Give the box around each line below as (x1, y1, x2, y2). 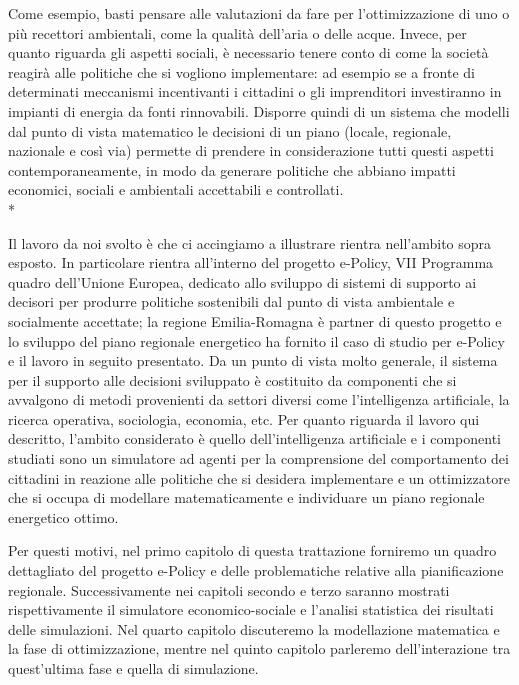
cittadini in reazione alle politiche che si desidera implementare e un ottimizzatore (8, 467, 510, 488)
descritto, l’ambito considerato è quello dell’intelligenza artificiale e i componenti (8, 428, 501, 449)
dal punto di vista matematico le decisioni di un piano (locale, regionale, (8, 120, 452, 141)
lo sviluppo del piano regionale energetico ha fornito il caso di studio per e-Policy (8, 330, 505, 351)
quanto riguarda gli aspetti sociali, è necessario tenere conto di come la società (8, 42, 489, 63)
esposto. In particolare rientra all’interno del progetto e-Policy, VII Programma (8, 252, 494, 273)
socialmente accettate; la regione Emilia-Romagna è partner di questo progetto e (8, 310, 502, 331)
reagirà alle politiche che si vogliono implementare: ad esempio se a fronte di (8, 61, 476, 82)
